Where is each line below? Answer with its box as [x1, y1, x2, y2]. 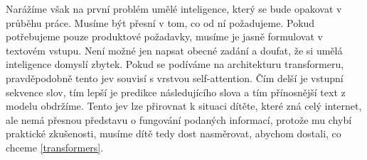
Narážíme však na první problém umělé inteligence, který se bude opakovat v [6, 1, 342, 16]
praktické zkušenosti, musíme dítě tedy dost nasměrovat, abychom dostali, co [6, 126, 341, 141]
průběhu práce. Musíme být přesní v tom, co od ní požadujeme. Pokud [6, 15, 315, 30]
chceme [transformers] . [6, 139, 104, 154]
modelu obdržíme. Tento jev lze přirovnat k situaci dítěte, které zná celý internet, [6, 98, 362, 113]
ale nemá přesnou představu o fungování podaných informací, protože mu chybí [6, 112, 352, 127]
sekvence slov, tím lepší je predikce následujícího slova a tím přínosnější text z [6, 84, 346, 99]
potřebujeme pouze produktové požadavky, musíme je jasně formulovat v [6, 29, 323, 44]
